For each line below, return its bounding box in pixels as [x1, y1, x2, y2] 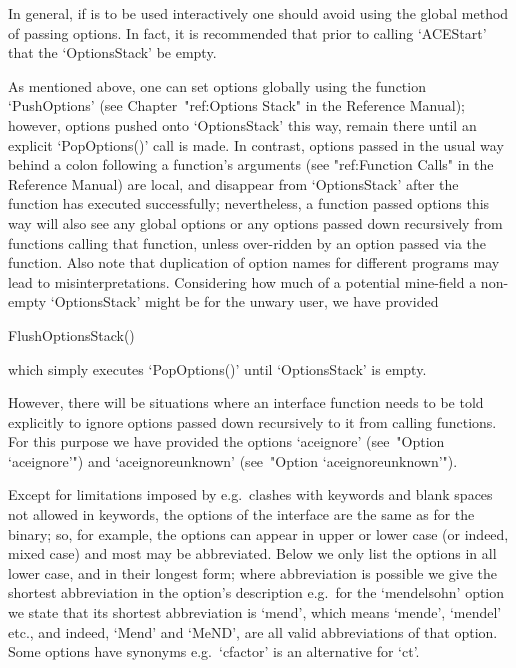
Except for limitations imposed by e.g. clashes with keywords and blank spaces [8, 484, 493, 505]
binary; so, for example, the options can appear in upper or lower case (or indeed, [8, 523, 509, 544]
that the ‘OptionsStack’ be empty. [8, 42, 217, 63]
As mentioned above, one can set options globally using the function [8, 75, 426, 96]
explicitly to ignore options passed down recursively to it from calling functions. [8, 411, 497, 432]
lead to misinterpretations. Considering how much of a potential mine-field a [8, 271, 477, 292]
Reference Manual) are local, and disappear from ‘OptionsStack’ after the [8, 173, 459, 194]
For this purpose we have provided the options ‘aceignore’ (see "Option [8, 431, 445, 452]
